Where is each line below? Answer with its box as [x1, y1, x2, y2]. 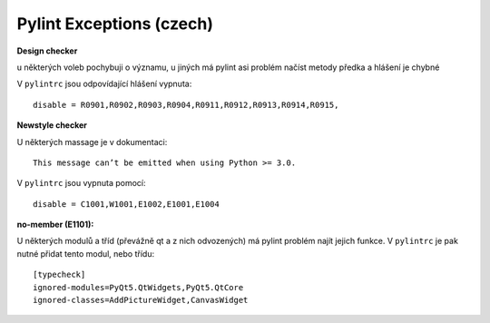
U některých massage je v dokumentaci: [16, 136, 168, 147]
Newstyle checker [16, 120, 88, 131]
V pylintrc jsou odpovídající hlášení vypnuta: [16, 78, 192, 90]
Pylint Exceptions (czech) [16, 14, 213, 34]
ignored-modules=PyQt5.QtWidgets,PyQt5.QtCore [33, 282, 244, 292]
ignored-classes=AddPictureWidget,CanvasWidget [33, 295, 249, 306]
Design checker [16, 45, 78, 56]
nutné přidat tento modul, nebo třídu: [16, 248, 154, 259]
